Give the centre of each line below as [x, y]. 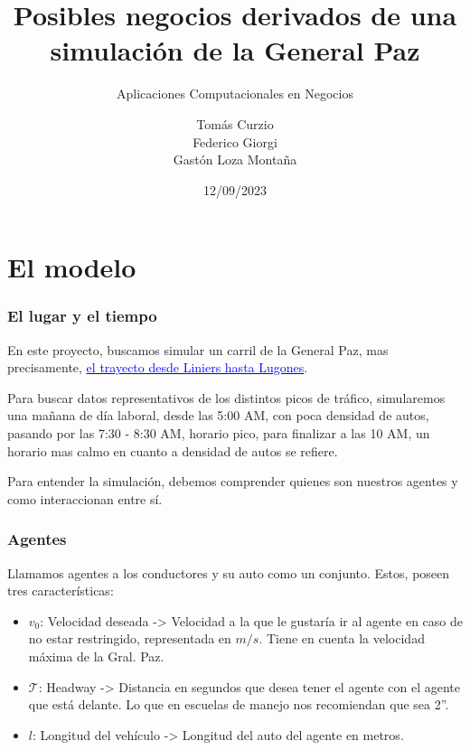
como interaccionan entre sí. [85, 498]
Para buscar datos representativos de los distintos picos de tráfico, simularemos [226, 397]
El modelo [72, 267]
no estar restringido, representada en [130, 638]
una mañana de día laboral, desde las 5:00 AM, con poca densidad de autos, [218, 415]
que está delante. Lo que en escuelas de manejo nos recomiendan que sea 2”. [239, 704]
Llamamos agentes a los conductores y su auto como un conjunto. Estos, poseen [229, 572]
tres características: [61, 591]
